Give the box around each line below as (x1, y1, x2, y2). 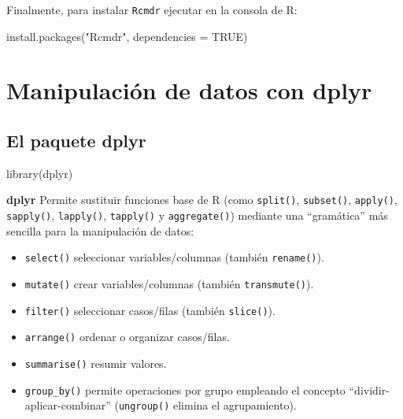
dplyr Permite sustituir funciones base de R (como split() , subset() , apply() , (6, 191, 397, 208)
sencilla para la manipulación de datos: (6, 222, 194, 239)
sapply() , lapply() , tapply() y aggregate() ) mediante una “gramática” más (6, 207, 388, 224)
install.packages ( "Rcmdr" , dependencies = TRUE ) (6, 28, 248, 44)
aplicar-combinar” (24, 397, 111, 413)
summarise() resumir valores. (24, 354, 167, 371)
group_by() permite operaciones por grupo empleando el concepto (24, 381, 346, 398)
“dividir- (349, 381, 390, 398)
